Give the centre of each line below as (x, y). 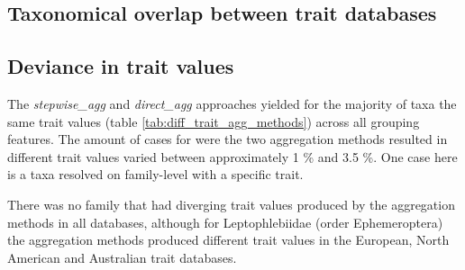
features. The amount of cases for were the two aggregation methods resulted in (228, 139)
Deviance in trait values (121, 66)
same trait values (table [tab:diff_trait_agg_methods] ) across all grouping (214, 121)
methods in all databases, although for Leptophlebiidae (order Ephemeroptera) (225, 222)
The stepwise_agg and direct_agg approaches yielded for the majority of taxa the (232, 103)
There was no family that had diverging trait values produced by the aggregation (231, 204)
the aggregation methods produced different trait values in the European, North (228, 240)
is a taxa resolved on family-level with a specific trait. (155, 174)
